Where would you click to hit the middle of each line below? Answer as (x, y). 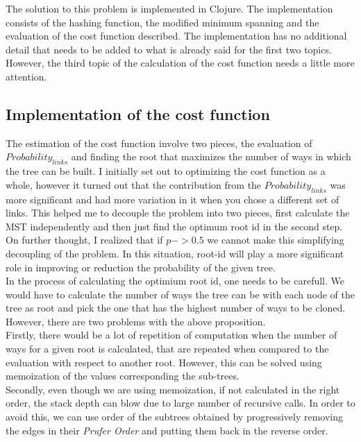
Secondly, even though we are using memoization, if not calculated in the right (173, 389)
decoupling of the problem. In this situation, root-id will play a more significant (175, 253)
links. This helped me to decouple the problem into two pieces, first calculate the (178, 213)
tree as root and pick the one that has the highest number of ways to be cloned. (176, 308)
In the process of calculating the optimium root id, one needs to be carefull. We (175, 281)
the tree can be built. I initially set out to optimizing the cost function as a (166, 171)
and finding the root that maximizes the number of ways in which (211, 156)
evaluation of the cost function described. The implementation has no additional (176, 36)
